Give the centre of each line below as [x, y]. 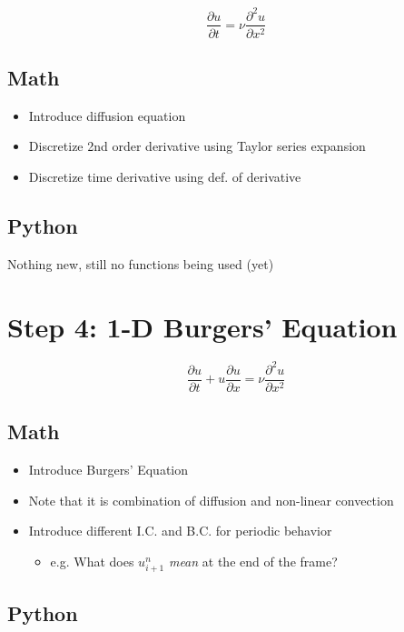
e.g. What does [92, 562]
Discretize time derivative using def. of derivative [165, 176]
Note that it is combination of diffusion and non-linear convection [211, 500]
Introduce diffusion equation [107, 115]
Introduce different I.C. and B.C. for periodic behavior [180, 531]
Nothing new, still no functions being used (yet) [141, 263]
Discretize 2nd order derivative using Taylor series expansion [197, 146]
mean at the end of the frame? [253, 562]
